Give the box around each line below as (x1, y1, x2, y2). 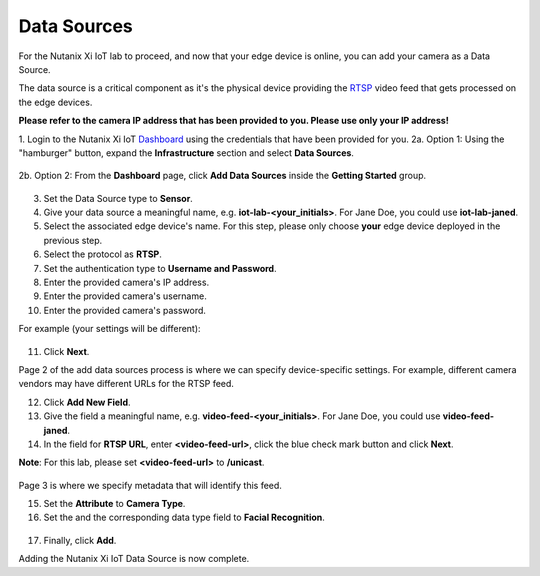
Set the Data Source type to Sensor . (43, 192, 194, 204)
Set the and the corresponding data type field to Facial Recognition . (43, 511, 325, 524)
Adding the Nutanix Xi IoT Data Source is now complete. (18, 553, 250, 565)
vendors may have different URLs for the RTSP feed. (18, 378, 235, 390)
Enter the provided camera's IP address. (43, 276, 210, 289)
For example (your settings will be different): (18, 323, 201, 335)
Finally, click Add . (43, 534, 117, 546)
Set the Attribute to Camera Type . (43, 498, 186, 510)
